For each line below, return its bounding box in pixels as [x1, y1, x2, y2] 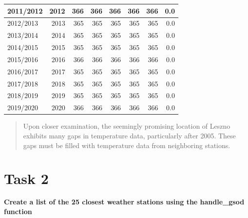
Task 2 [4, 168, 49, 188]
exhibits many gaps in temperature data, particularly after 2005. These [23, 130, 236, 140]
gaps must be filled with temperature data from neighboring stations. [23, 140, 230, 150]
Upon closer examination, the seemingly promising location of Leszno [23, 121, 230, 131]
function [4, 206, 32, 216]
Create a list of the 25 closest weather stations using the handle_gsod [4, 197, 245, 207]
